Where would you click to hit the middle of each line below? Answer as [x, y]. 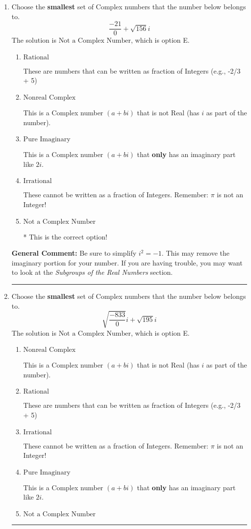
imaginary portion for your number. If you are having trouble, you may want [127, 262]
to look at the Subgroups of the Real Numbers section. [92, 272]
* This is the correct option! [65, 236]
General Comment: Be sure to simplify [74, 253]
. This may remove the [195, 253]
